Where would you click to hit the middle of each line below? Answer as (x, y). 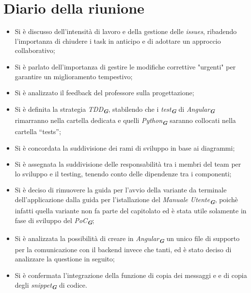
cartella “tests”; (38, 131)
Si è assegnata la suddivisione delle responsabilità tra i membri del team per (128, 164)
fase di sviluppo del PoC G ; (55, 221)
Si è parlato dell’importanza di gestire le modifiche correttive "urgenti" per (125, 66)
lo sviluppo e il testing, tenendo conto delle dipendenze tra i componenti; (123, 173)
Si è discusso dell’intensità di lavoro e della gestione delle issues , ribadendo (126, 31)
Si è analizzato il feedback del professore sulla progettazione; (104, 93)
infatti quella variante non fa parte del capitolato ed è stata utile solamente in (131, 211)
